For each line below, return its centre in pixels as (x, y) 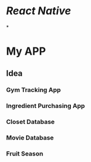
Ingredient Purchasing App (45, 106)
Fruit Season (25, 154)
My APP (26, 51)
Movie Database (30, 138)
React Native (39, 11)
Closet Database (30, 122)
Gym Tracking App (33, 90)
